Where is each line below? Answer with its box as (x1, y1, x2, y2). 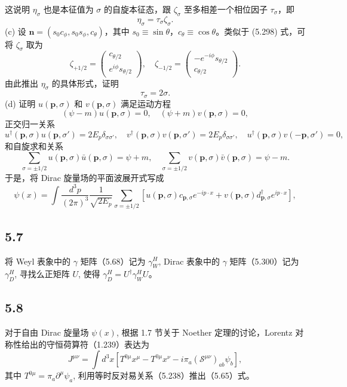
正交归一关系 (5, 118, 55, 130)
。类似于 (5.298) (216, 24, 278, 37)
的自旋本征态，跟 (104, 3, 171, 15)
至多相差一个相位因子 (183, 3, 268, 15)
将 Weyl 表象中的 (5, 254, 71, 267)
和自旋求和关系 (5, 140, 63, 152)
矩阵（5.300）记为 (229, 254, 299, 267)
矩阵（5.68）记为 (80, 254, 146, 267)
